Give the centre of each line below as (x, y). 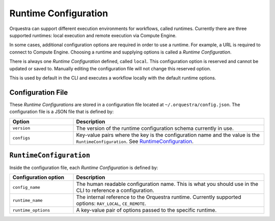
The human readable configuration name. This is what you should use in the (167, 184)
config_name (26, 187)
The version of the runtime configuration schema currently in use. (155, 128)
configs (21, 138)
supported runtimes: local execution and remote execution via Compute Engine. (93, 35)
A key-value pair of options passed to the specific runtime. (146, 210)
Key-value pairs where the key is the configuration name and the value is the (168, 135)
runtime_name (28, 200)
